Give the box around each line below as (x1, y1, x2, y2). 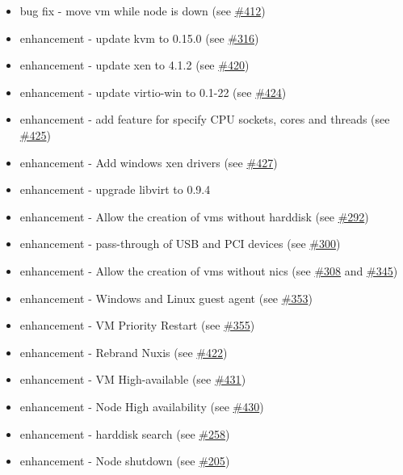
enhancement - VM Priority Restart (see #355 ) (19, 317, 255, 334)
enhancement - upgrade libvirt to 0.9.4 (19, 181, 211, 198)
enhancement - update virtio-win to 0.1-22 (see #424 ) (19, 83, 287, 100)
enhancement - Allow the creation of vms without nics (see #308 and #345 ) (19, 262, 398, 279)
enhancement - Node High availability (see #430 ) (19, 397, 264, 414)
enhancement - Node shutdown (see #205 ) (19, 452, 230, 469)
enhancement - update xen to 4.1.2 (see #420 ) (19, 57, 250, 74)
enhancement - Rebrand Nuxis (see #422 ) (19, 343, 228, 360)
